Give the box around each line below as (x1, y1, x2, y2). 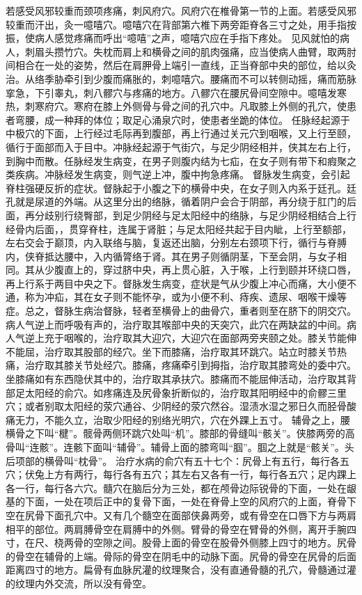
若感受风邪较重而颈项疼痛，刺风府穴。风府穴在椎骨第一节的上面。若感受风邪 (6, 3, 356, 17)
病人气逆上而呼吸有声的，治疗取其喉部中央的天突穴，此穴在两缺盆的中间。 (6, 317, 347, 331)
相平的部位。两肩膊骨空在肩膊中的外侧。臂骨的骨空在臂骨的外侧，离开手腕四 (6, 521, 356, 536)
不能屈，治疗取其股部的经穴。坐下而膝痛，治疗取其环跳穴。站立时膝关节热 (6, 344, 347, 358)
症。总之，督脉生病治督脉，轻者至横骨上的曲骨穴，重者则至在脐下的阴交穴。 (6, 303, 356, 318)
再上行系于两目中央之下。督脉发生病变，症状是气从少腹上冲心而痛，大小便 (6, 276, 347, 290)
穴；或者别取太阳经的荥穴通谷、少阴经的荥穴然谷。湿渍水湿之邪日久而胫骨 (6, 399, 347, 413)
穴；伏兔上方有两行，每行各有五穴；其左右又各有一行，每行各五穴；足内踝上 (6, 467, 356, 482)
